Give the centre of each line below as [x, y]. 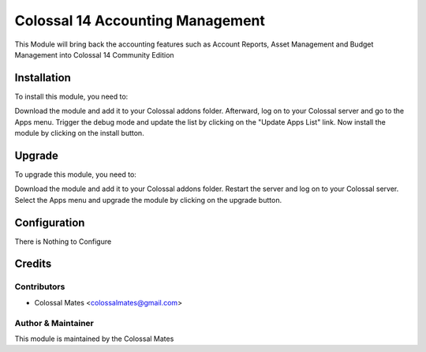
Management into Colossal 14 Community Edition [94, 54]
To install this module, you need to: [71, 96]
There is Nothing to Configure [63, 242]
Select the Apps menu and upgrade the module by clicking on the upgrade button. [148, 200]
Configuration [50, 222]
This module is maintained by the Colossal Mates [94, 339]
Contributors [40, 286]
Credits [33, 264]
